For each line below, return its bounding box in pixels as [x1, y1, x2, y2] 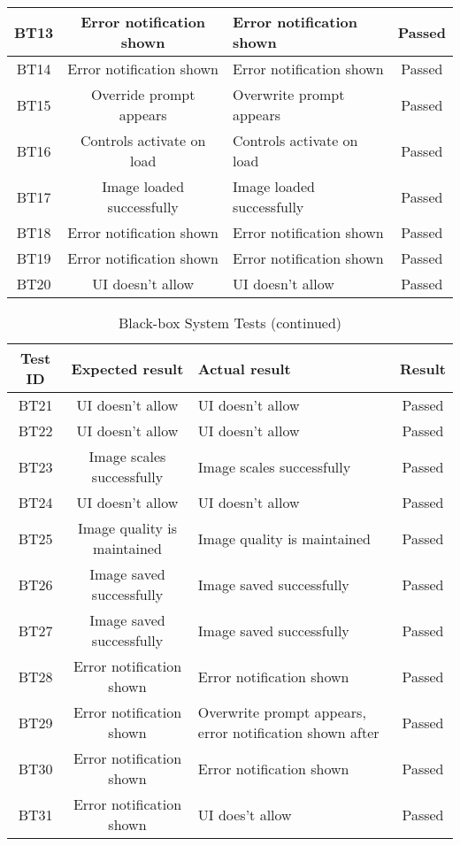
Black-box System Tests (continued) [118, 312, 342, 333]
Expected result [71, 358, 184, 379]
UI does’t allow [197, 804, 292, 825]
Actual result [197, 358, 291, 379]
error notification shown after [197, 722, 379, 742]
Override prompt [90, 84, 195, 104]
